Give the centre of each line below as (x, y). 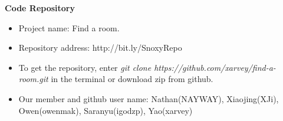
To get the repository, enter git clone (85, 67)
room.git (33, 79)
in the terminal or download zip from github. (132, 79)
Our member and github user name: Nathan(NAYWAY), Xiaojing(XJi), (149, 98)
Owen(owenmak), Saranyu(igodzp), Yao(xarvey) (106, 110)
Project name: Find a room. (69, 27)
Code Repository (40, 8)
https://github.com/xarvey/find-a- (215, 67)
